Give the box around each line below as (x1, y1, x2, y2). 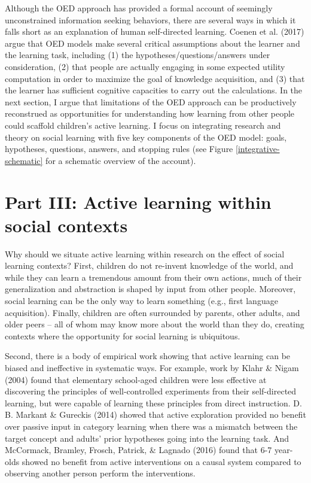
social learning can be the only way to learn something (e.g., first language (5, 294, 278, 306)
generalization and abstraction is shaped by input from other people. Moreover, (5, 282, 296, 295)
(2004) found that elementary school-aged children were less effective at (5, 373, 267, 385)
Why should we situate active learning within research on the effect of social (5, 247, 285, 260)
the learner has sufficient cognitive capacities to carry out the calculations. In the (5, 84, 303, 96)
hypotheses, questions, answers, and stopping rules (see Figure (5, 142, 233, 155)
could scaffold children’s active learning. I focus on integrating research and (5, 119, 281, 131)
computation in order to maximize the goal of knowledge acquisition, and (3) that (5, 72, 305, 84)
